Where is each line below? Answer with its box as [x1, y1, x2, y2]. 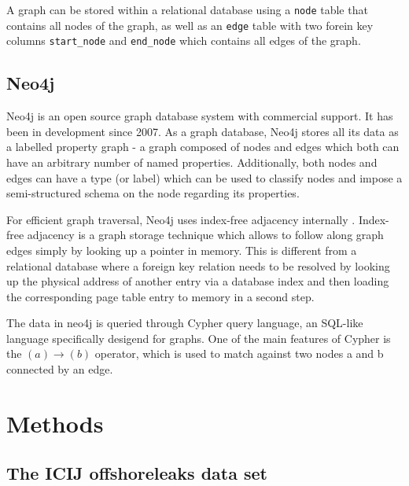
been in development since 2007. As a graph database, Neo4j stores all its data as [6, 123, 399, 139]
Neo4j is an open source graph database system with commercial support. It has [6, 108, 393, 124]
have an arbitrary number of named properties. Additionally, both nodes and [6, 153, 378, 170]
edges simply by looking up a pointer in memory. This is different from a [6, 241, 357, 258]
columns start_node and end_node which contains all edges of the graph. [6, 32, 361, 49]
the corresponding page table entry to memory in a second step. [6, 288, 315, 304]
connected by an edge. [6, 361, 113, 377]
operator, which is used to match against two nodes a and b [94, 345, 384, 362]
